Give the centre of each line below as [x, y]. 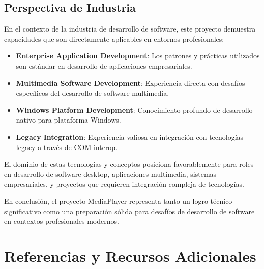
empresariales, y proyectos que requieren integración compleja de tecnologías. [124, 184]
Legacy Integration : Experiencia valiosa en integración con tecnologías [130, 137]
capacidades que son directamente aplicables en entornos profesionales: [114, 38]
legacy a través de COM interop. [67, 147]
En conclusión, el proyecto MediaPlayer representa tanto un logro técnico [118, 201]
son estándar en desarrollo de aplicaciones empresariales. [104, 65]
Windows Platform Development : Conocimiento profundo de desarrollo [134, 110]
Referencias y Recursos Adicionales [130, 256]
